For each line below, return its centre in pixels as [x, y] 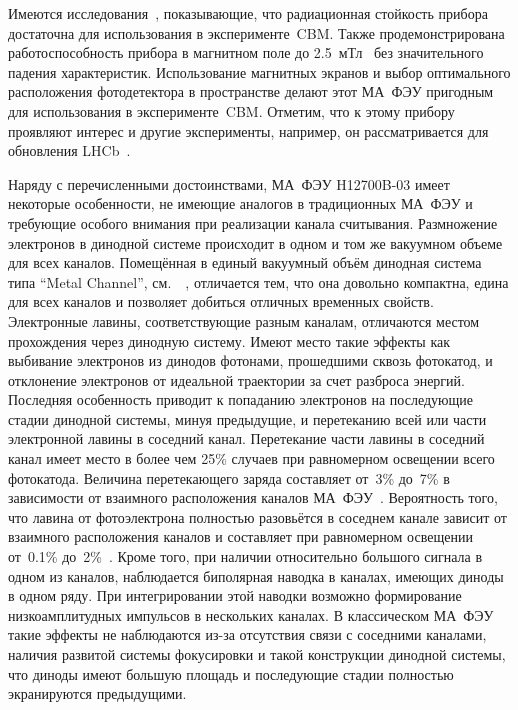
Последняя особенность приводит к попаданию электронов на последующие [241, 399]
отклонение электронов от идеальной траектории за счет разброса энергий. [236, 379]
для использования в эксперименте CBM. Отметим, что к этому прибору [231, 110]
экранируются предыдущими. [97, 693]
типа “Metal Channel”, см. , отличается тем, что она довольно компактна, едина [258, 281]
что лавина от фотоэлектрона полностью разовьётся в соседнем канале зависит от [257, 516]
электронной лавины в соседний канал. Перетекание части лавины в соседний [246, 438]
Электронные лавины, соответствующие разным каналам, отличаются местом [244, 320]
